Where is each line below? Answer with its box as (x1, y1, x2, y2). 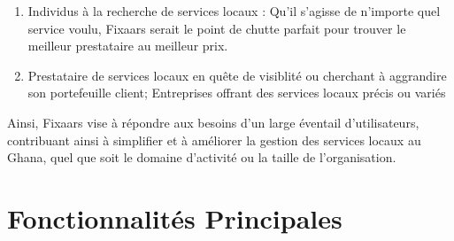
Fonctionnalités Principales (7, 199, 342, 236)
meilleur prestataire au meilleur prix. (27, 36, 228, 55)
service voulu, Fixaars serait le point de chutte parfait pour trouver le (27, 19, 406, 37)
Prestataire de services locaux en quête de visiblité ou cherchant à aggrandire (27, 66, 447, 84)
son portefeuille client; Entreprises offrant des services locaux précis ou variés (27, 83, 446, 102)
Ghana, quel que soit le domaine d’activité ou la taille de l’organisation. (7, 148, 396, 167)
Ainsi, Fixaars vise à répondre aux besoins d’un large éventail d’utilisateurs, (7, 113, 419, 131)
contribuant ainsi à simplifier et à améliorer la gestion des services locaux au (7, 130, 421, 149)
